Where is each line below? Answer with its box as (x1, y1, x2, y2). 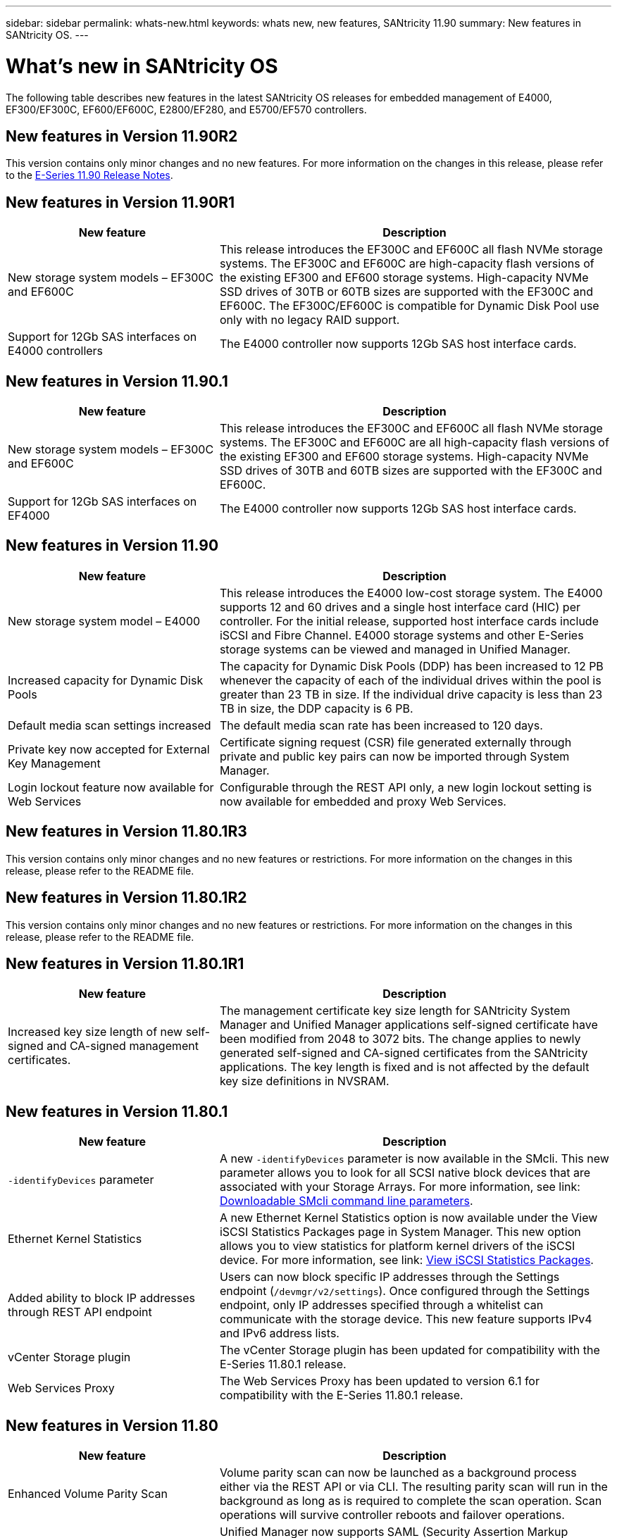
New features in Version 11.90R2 (6, 127, 238, 145)
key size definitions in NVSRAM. (219, 1074, 389, 1089)
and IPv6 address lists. (219, 1326, 339, 1341)
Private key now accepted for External (8, 742, 210, 756)
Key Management (8, 756, 101, 770)
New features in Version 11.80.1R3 (6, 823, 247, 841)
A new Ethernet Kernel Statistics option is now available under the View (219, 1211, 598, 1225)
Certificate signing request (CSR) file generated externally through (219, 734, 572, 749)
